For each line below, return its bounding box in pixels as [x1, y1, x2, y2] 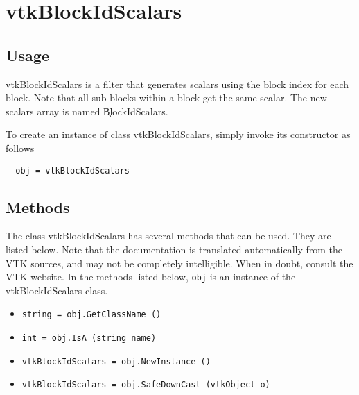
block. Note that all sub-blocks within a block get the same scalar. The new [6, 90, 327, 105]
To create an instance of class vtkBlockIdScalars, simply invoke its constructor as [6, 127, 351, 142]
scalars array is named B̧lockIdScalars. [6, 103, 168, 118]
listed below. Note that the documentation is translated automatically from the [6, 242, 343, 256]
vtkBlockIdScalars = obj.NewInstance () [21, 356, 211, 367]
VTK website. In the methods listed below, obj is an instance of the [6, 269, 296, 284]
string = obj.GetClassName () [21, 310, 161, 320]
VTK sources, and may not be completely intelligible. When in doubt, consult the [6, 255, 353, 270]
